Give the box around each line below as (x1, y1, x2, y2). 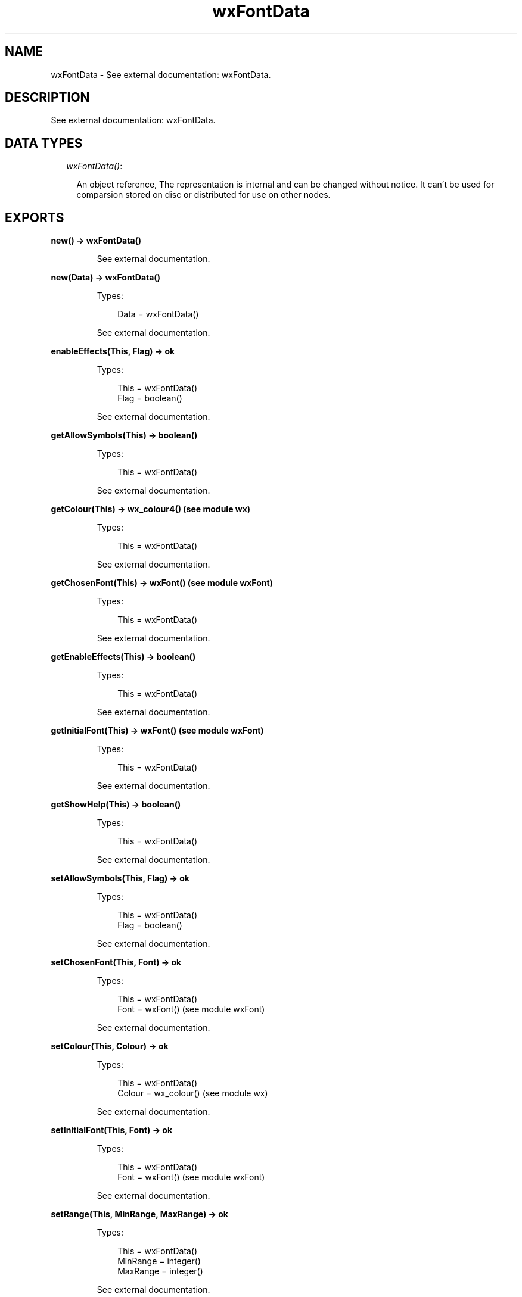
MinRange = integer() (117, 1256, 201, 1267)
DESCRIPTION (5, 90, 90, 105)
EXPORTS (5, 210, 64, 225)
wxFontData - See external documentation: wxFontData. (51, 69, 271, 80)
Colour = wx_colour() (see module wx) (117, 1088, 268, 1099)
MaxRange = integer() (117, 1266, 203, 1277)
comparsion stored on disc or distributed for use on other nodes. (76, 189, 331, 200)
